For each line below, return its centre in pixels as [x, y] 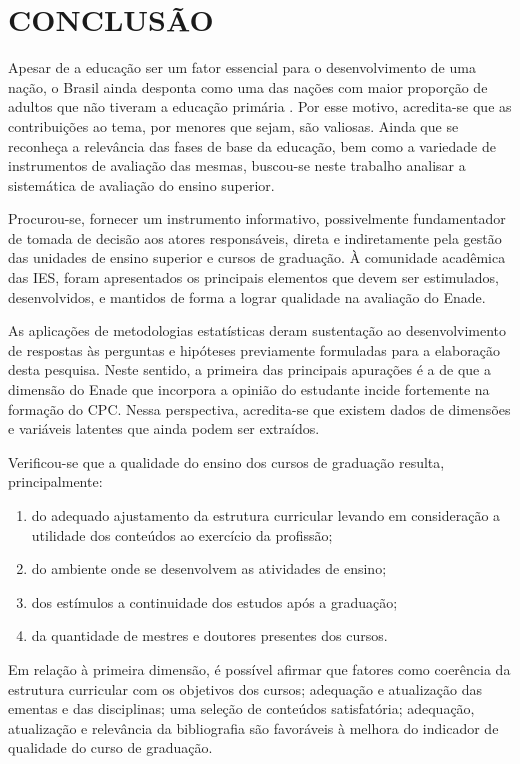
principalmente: [55, 481]
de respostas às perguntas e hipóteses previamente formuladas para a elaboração [254, 349]
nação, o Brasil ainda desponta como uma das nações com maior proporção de [248, 86]
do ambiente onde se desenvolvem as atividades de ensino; [209, 568]
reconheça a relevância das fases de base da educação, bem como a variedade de [252, 145]
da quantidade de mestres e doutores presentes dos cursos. [209, 635]
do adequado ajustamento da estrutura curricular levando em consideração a [266, 515]
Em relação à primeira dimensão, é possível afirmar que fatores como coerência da [259, 668]
